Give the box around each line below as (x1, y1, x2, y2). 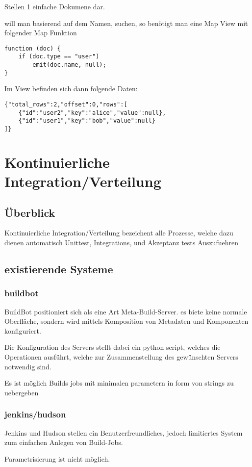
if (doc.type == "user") (18, 53, 100, 60)
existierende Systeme (4, 261, 113, 276)
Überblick (4, 205, 55, 220)
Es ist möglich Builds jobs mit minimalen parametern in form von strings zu (4, 378, 234, 388)
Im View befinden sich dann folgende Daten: (4, 83, 138, 94)
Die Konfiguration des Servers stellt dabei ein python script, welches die (4, 342, 221, 352)
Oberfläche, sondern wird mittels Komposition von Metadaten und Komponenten (4, 316, 249, 326)
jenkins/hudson (4, 408, 66, 420)
